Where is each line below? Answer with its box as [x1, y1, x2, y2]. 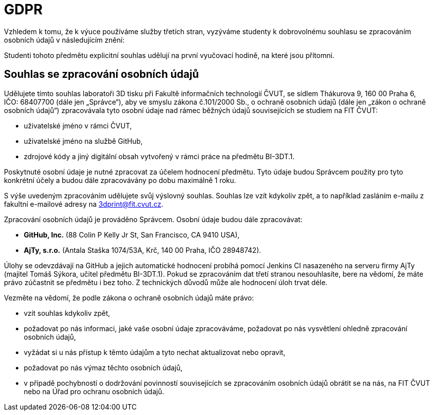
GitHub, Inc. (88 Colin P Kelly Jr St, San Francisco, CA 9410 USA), [24, 230, 240, 239]
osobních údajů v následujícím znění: [4, 35, 124, 44]
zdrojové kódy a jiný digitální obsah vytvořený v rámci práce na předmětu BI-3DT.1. [24, 152, 295, 161]
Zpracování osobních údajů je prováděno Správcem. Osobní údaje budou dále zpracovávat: [4, 215, 303, 224]
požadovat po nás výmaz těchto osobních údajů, [24, 363, 183, 372]
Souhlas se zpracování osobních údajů [4, 68, 199, 81]
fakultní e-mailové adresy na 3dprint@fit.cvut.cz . [4, 199, 164, 208]
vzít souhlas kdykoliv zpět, [24, 308, 110, 317]
